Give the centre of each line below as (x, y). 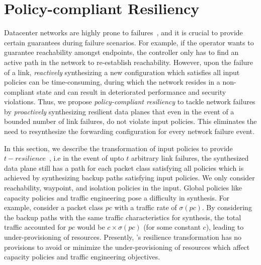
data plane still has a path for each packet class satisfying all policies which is (124, 168)
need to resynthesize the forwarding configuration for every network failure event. (129, 131)
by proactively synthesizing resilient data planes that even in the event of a (119, 111)
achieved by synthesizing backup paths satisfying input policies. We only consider (129, 178)
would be (91, 227)
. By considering (227, 207)
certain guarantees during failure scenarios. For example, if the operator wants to (129, 42)
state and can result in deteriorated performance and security (131, 91)
